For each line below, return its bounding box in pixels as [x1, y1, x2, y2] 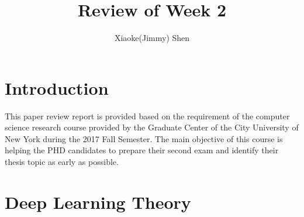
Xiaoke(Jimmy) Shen [114, 32, 190, 44]
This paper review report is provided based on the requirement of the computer [5, 109, 290, 122]
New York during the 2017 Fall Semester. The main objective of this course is [5, 132, 283, 144]
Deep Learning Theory [5, 190, 191, 213]
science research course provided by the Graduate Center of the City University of [5, 121, 299, 133]
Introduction [5, 75, 109, 99]
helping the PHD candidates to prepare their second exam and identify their [5, 144, 279, 156]
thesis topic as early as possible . [5, 156, 119, 168]
